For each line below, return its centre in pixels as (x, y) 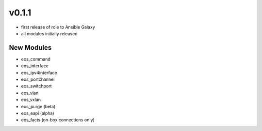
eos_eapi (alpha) (38, 113)
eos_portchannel (38, 79)
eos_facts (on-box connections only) (58, 120)
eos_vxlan (31, 100)
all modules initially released (49, 33)
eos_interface (35, 66)
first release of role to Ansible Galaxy (58, 27)
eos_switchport (36, 86)
